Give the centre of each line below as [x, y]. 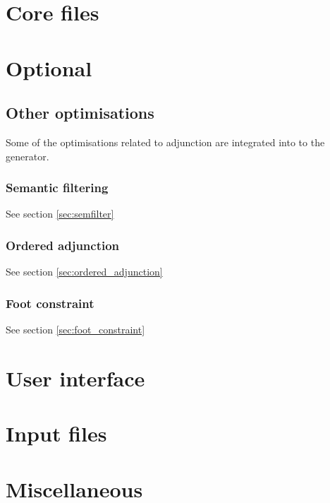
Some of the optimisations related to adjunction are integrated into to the [165, 142]
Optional [49, 67]
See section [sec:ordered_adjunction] [84, 272]
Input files [56, 433]
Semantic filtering [57, 188]
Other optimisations [80, 113]
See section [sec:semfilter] [60, 214]
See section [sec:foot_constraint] [75, 329]
